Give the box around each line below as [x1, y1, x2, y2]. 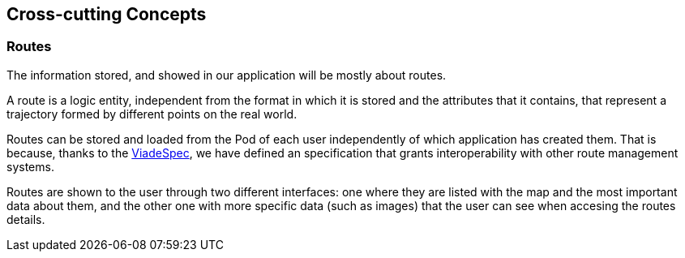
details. [6, 212, 45, 226]
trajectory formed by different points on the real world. [6, 106, 298, 121]
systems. [6, 159, 54, 174]
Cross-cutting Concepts [6, 4, 207, 24]
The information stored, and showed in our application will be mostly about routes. [6, 67, 447, 82]
